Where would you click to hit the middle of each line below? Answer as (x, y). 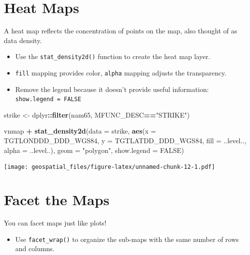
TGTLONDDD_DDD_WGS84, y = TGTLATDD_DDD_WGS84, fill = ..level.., (125, 141)
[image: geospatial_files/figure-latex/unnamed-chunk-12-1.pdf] (110, 167)
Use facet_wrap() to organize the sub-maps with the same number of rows (127, 239)
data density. (23, 40)
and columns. (35, 248)
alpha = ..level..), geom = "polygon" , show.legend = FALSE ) (94, 150)
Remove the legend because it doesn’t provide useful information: (112, 89)
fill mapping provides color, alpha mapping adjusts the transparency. (121, 72)
